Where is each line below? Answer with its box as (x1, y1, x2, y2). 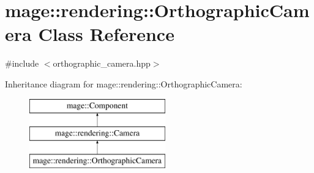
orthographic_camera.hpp (53, 57, 151, 70)
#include (5, 57, 39, 70)
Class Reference (38, 21, 174, 46)
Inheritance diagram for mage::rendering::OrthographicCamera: (5, 77, 242, 90)
